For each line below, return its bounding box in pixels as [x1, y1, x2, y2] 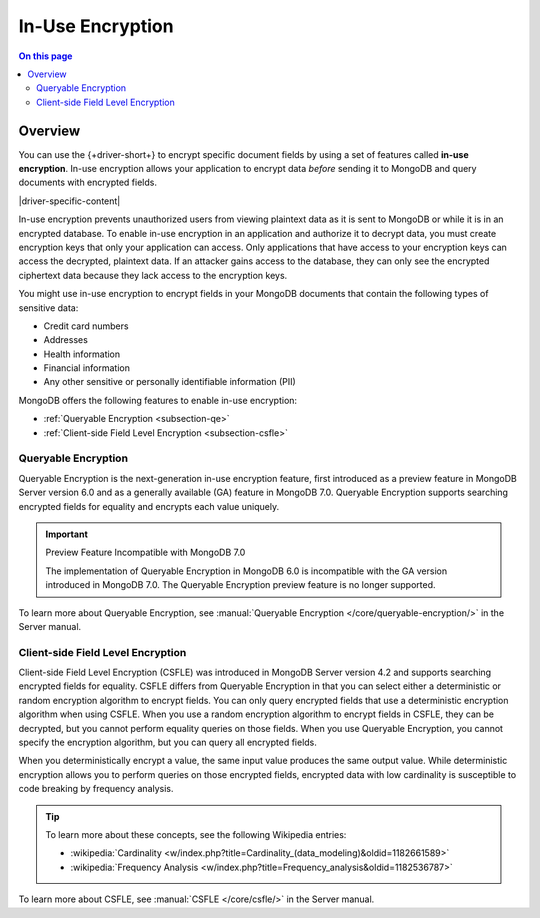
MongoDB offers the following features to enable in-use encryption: [18, 394, 298, 406]
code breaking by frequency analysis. [18, 783, 174, 795]
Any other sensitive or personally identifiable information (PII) [43, 376, 297, 388]
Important [45, 528, 89, 540]
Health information [43, 348, 121, 360]
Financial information [43, 362, 130, 374]
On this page [18, 50, 73, 62]
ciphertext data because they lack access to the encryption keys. [18, 269, 288, 281]
